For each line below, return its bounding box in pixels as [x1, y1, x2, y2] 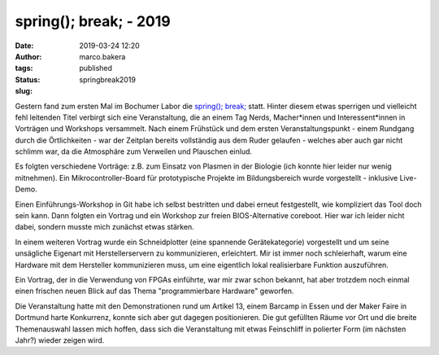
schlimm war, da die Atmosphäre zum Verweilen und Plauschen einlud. [15, 147, 252, 156]
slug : [15, 86, 33, 96]
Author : [15, 51, 42, 61]
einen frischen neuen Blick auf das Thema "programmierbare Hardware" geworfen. [15, 286, 294, 296]
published [79, 64, 113, 73]
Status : [15, 74, 41, 85]
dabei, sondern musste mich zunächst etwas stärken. [15, 222, 194, 232]
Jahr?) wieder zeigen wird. [15, 335, 105, 345]
